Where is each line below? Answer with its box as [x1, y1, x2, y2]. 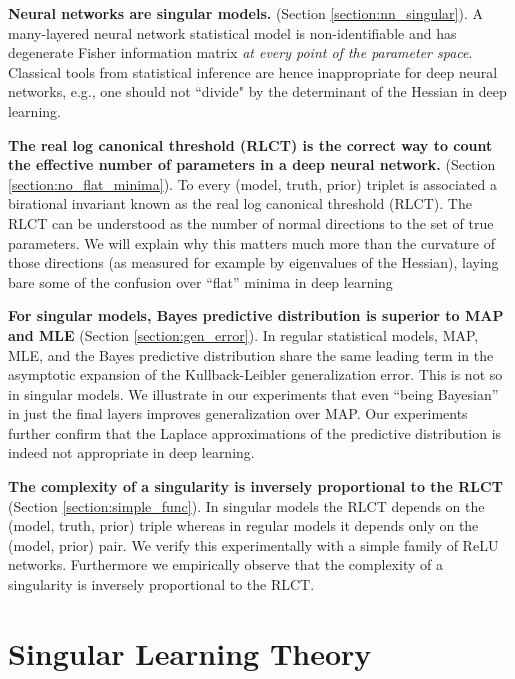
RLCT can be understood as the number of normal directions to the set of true [8, 212, 494, 233]
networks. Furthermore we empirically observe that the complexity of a [8, 554, 443, 575]
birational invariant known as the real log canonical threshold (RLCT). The [8, 193, 472, 214]
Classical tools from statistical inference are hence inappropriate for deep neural [8, 61, 498, 82]
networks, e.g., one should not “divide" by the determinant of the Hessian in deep [8, 81, 507, 102]
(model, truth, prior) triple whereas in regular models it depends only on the [8, 515, 479, 536]
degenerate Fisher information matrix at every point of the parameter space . [8, 42, 473, 63]
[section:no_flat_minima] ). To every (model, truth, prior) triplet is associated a [8, 173, 497, 194]
